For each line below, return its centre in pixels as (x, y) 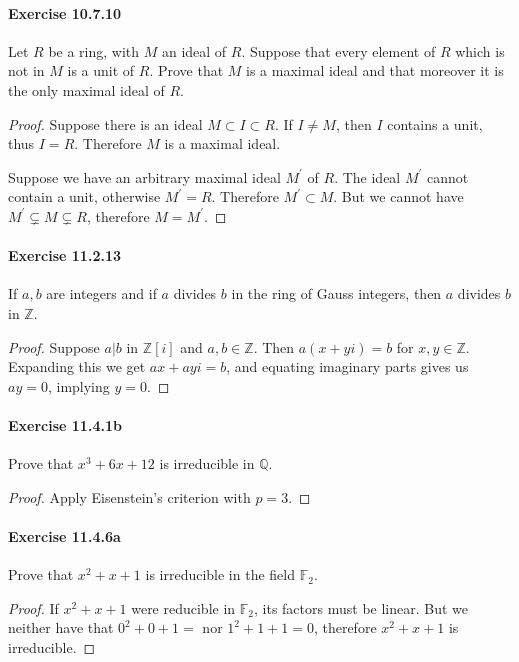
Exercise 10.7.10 (64, 12)
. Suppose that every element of (338, 50)
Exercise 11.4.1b (65, 424)
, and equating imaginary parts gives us (347, 366)
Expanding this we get (77, 366)
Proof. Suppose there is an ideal (105, 123)
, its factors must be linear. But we (361, 607)
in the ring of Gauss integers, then (336, 293)
